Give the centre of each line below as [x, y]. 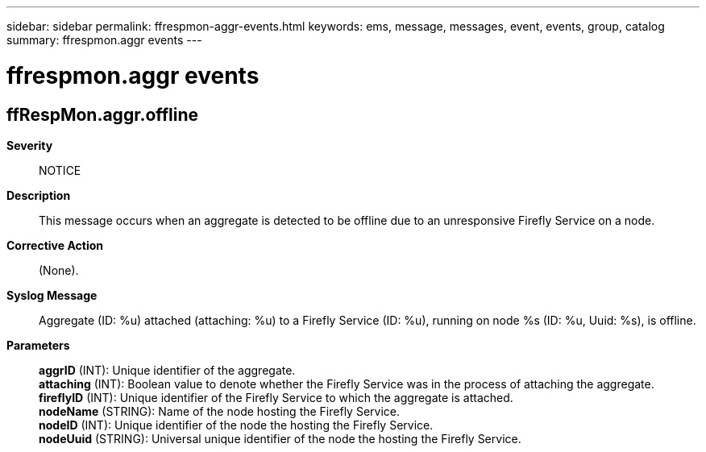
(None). [59, 270]
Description [39, 195]
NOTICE [60, 170]
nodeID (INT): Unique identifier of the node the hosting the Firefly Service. [236, 425]
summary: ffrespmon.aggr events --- [104, 40]
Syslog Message [52, 295]
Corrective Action [55, 245]
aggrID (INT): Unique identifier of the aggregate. [167, 370]
